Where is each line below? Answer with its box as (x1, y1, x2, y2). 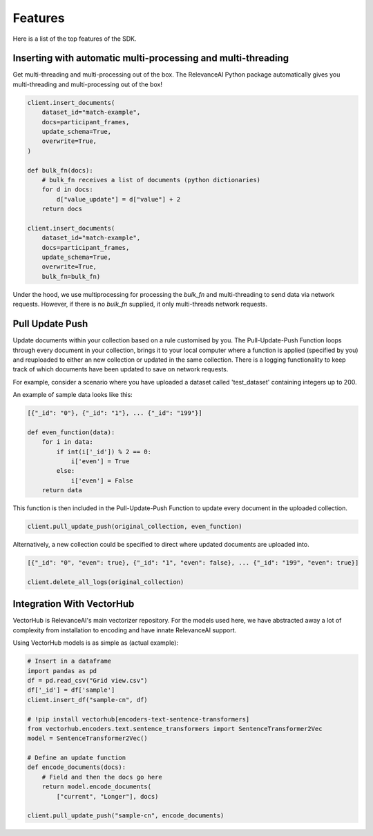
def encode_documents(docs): (27, 764, 126, 771)
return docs (41, 205, 83, 213)
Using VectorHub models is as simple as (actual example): (12, 639, 179, 647)
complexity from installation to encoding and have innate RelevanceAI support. (12, 625, 237, 634)
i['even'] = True (70, 458, 130, 465)
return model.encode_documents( (41, 783, 152, 790)
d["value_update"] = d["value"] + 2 (56, 195, 181, 203)
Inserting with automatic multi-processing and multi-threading (12, 52, 289, 64)
